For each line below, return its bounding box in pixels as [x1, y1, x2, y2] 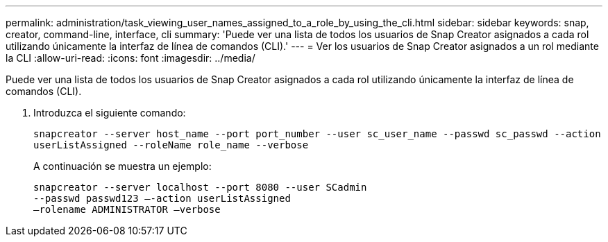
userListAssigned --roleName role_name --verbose [33, 139, 309, 150]
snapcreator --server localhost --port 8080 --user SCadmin [33, 182, 367, 193]
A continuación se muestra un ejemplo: [33, 160, 212, 172]
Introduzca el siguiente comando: [33, 107, 186, 119]
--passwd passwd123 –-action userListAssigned [33, 193, 291, 204]
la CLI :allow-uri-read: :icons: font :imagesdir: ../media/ [6, 52, 255, 64]
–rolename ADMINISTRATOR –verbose [33, 204, 221, 215]
